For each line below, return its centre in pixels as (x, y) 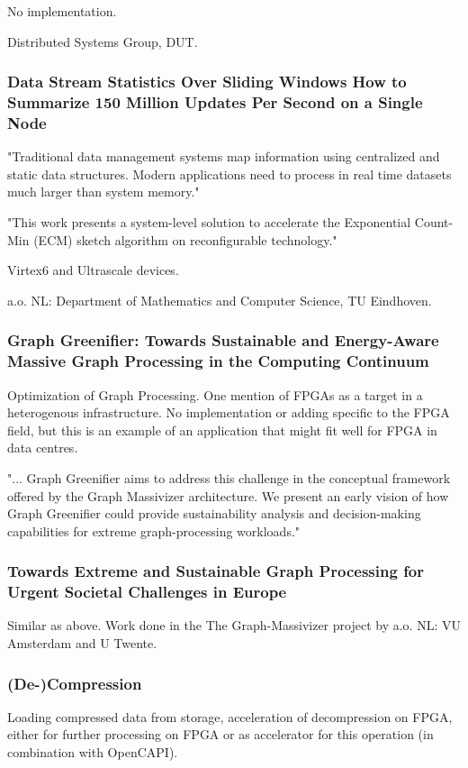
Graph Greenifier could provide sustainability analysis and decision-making (214, 513)
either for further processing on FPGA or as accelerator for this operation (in (220, 734)
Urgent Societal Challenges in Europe (147, 592)
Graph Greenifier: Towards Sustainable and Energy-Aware (223, 340)
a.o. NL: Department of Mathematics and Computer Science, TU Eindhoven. (220, 300)
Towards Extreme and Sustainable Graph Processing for (216, 571)
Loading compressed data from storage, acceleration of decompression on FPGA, (230, 716)
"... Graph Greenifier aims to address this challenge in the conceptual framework (229, 477)
